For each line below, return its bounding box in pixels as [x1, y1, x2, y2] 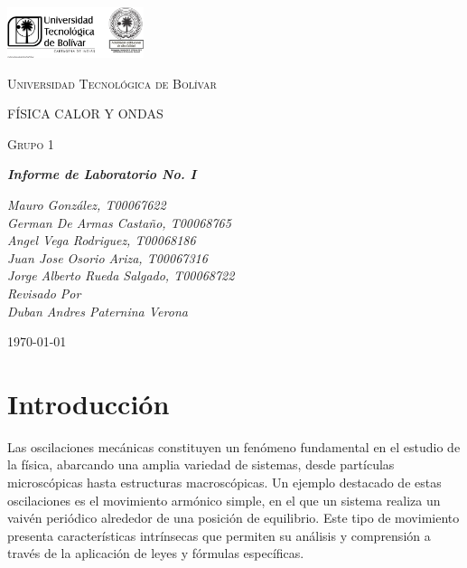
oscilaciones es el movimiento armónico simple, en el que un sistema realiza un [7, 490, 441, 509]
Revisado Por [7, 283, 81, 302]
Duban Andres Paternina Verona [7, 301, 188, 320]
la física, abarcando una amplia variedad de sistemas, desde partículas [7, 455, 395, 474]
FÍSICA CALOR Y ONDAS [7, 104, 163, 123]
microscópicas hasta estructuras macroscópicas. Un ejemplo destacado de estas [7, 473, 442, 492]
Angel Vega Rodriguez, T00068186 [7, 231, 196, 250]
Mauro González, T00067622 [7, 194, 166, 213]
